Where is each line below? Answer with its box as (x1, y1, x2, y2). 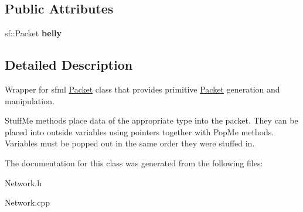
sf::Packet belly (5, 27, 62, 39)
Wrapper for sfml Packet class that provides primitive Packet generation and (5, 83, 280, 95)
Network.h (5, 176, 42, 189)
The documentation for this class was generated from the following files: (5, 156, 263, 169)
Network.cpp (5, 196, 50, 208)
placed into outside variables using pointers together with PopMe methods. (5, 125, 274, 138)
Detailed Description (5, 56, 133, 74)
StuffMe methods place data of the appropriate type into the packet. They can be (5, 114, 298, 126)
